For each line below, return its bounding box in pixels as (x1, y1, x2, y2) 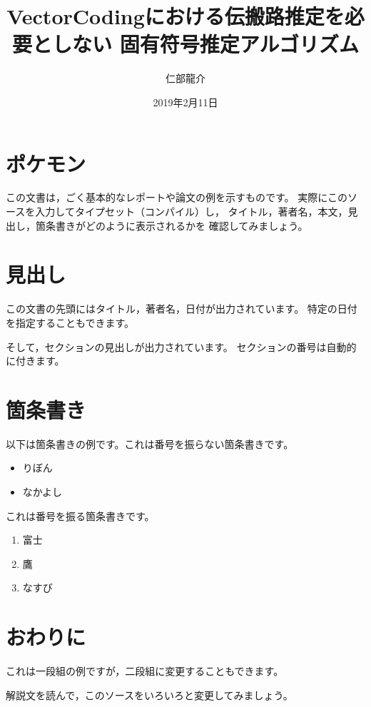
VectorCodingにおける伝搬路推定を (6, 1, 345, 31)
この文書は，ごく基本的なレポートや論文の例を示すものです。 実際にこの (6, 190, 347, 205)
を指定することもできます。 (6, 315, 135, 330)
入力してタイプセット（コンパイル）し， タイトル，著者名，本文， (35, 204, 348, 219)
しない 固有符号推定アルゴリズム (52, 29, 359, 59)
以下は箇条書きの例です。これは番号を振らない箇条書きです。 (6, 436, 294, 451)
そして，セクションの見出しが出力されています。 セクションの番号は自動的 (6, 339, 357, 354)
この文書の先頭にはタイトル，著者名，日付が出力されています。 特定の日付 (6, 301, 357, 316)
